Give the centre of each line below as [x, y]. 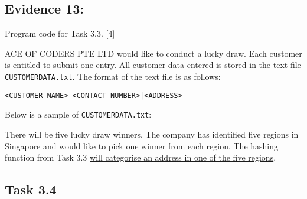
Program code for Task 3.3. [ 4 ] [60, 33]
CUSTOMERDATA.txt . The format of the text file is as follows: [113, 76]
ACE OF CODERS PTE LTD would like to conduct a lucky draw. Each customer [153, 53]
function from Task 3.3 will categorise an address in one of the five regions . [141, 157]
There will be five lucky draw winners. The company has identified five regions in [152, 134]
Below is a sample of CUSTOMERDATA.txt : [78, 114]
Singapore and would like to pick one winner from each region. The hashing [142, 146]
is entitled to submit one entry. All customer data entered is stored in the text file [153, 65]
